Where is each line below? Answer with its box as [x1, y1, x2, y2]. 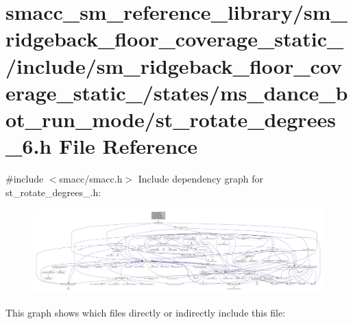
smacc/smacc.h [59, 172, 123, 186]
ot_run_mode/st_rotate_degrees [5, 105, 336, 133]
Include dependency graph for [138, 172, 263, 186]
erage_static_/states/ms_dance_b [5, 78, 348, 106]
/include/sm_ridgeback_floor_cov [5, 51, 343, 79]
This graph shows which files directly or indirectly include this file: [5, 305, 286, 319]
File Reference [58, 132, 198, 160]
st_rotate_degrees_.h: [5, 185, 101, 199]
